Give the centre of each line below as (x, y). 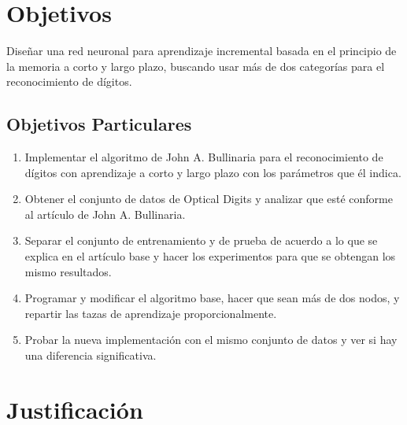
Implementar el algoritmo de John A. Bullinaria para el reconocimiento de (204, 157)
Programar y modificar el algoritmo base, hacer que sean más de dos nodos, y (212, 298)
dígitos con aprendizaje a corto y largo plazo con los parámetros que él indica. (213, 172)
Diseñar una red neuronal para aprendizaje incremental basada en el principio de (202, 51)
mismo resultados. (68, 271)
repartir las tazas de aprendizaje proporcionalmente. (151, 313)
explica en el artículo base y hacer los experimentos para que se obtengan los (210, 256)
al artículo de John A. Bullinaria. (105, 214)
